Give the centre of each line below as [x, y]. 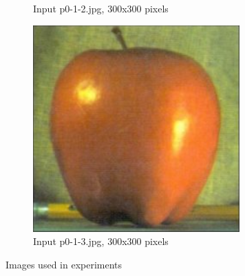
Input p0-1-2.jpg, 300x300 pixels [101, 8]
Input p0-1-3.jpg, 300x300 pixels [101, 241]
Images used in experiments [64, 264]
